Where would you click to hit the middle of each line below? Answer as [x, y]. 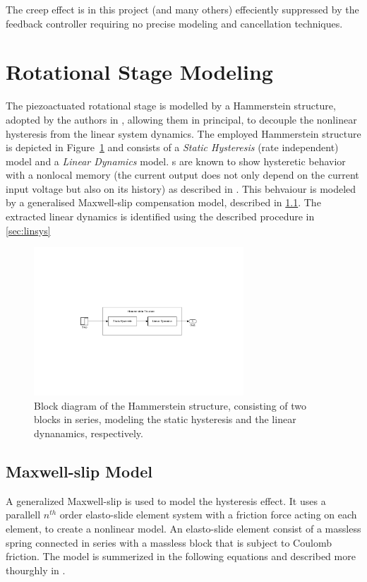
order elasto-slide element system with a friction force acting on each [208, 515]
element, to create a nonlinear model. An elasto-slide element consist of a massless [183, 529]
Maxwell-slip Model [79, 471]
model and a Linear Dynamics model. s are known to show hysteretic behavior [176, 161]
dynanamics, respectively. [89, 433]
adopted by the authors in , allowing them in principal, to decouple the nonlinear [181, 119]
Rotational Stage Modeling [139, 72]
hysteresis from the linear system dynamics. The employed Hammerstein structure [183, 133]
